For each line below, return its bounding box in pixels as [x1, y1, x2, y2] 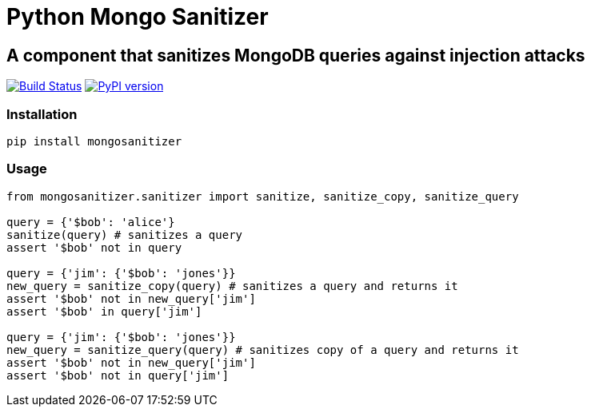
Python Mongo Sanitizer [6, 3, 269, 30]
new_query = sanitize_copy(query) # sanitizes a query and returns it [6, 279, 458, 292]
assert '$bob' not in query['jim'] [6, 368, 230, 382]
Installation [6, 105, 78, 122]
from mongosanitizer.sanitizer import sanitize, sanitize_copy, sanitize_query [6, 189, 519, 203]
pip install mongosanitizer [6, 134, 182, 148]
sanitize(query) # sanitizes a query [6, 228, 243, 241]
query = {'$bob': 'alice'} [6, 215, 175, 228]
